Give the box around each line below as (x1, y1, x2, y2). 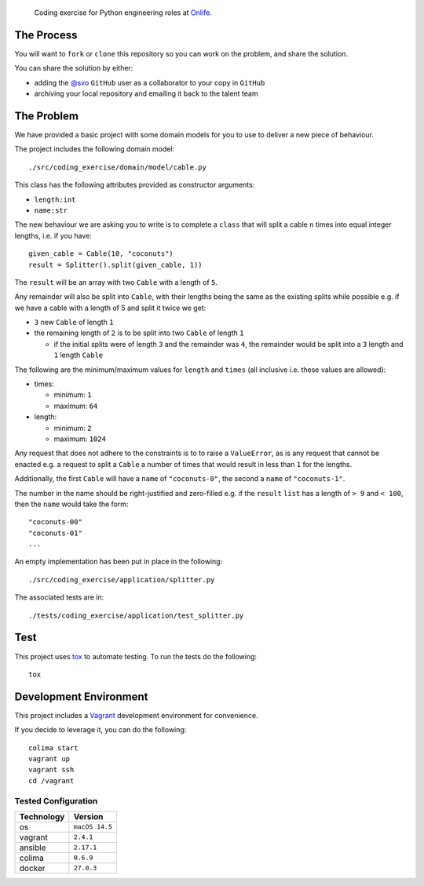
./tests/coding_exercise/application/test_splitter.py (28, 611, 244, 620)
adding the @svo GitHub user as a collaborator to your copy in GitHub (34, 78, 265, 87)
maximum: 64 (53, 401, 98, 410)
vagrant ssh (28, 765, 75, 775)
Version (73, 811, 104, 822)
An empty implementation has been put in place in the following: (14, 557, 223, 567)
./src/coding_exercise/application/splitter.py (28, 575, 215, 584)
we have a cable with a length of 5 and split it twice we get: (14, 303, 207, 312)
